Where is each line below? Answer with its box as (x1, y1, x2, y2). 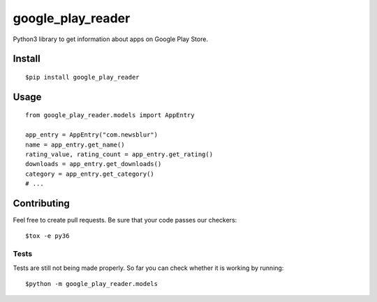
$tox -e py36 (25, 232, 70, 240)
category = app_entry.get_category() (25, 169, 155, 178)
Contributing (13, 197, 70, 209)
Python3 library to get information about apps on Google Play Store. (13, 35, 209, 43)
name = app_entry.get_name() (25, 140, 125, 149)
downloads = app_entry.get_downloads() (25, 160, 162, 168)
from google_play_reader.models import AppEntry (25, 112, 195, 119)
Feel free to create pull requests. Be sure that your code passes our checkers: (13, 216, 237, 224)
